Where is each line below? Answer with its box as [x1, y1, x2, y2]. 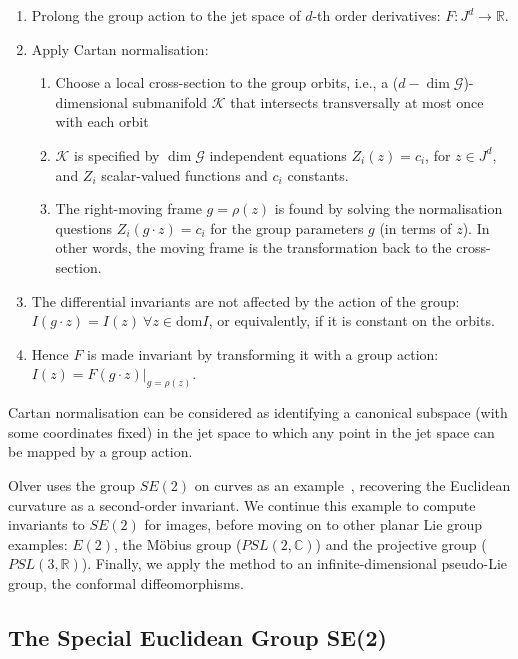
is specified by [74, 144, 160, 165]
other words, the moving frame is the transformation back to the [55, 237, 452, 258]
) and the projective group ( [315, 533, 487, 554]
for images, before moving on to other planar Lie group [144, 514, 483, 535]
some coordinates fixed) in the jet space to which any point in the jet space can [8, 421, 495, 442]
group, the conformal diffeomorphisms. [8, 572, 244, 593]
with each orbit [55, 111, 149, 132]
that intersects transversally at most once [230, 91, 484, 112]
